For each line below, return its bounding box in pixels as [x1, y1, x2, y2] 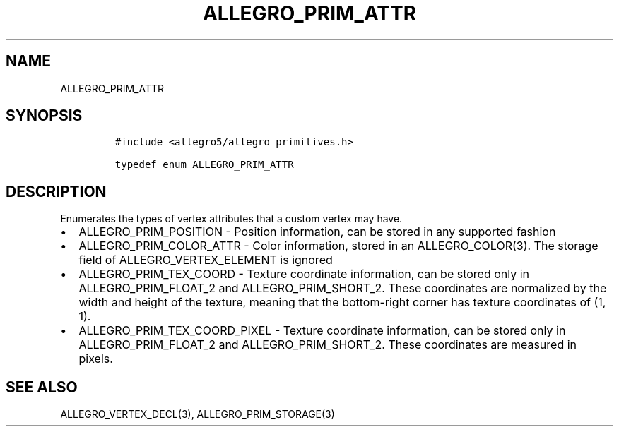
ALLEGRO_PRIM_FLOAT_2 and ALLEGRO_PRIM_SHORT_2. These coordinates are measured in [78, 337, 577, 352]
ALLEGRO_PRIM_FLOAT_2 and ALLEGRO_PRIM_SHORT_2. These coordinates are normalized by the [78, 281, 607, 296]
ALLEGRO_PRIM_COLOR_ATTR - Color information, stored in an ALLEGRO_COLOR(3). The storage [78, 239, 599, 253]
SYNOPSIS [6, 107, 83, 125]
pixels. [78, 352, 113, 366]
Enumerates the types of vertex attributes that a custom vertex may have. [60, 212, 403, 225]
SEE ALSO [6, 378, 78, 396]
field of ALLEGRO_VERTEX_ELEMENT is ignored [78, 253, 333, 268]
